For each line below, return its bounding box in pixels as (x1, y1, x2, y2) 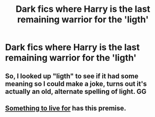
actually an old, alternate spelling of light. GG (5, 87, 147, 96)
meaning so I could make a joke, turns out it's (5, 79, 147, 88)
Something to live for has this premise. (5, 104, 127, 112)
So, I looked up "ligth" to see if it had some (5, 72, 139, 80)
